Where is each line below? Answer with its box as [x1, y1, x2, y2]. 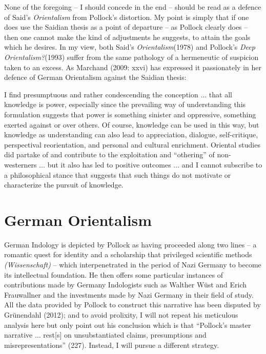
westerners [4, 159, 37, 170]
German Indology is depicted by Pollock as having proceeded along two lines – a [4, 239, 257, 249]
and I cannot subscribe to [181, 159, 262, 170]
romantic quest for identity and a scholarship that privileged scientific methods [4, 249, 252, 260]
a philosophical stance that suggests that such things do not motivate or [4, 169, 231, 180]
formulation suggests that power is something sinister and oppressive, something [4, 109, 256, 119]
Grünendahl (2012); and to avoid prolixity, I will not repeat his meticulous [4, 309, 238, 320]
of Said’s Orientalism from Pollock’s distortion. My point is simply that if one [4, 11, 249, 22]
